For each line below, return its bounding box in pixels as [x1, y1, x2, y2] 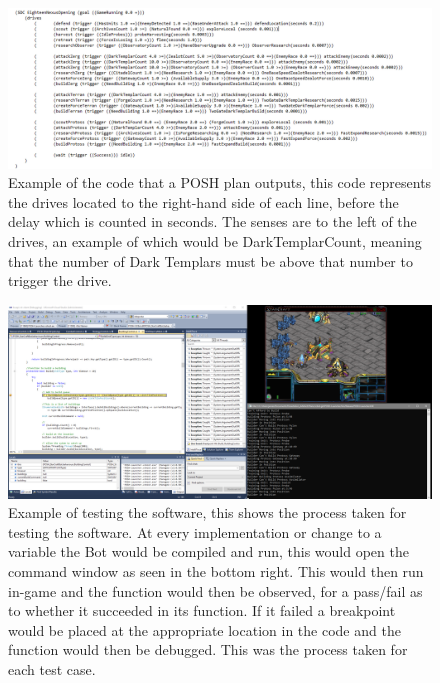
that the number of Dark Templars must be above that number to [8, 250, 413, 271]
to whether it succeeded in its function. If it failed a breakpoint [8, 600, 396, 621]
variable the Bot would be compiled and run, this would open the [8, 541, 409, 562]
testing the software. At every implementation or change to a [8, 521, 382, 542]
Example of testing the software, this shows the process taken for [8, 502, 407, 523]
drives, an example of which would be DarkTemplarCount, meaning [8, 231, 422, 252]
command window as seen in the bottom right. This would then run [8, 560, 424, 581]
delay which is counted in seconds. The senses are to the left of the [8, 211, 417, 232]
